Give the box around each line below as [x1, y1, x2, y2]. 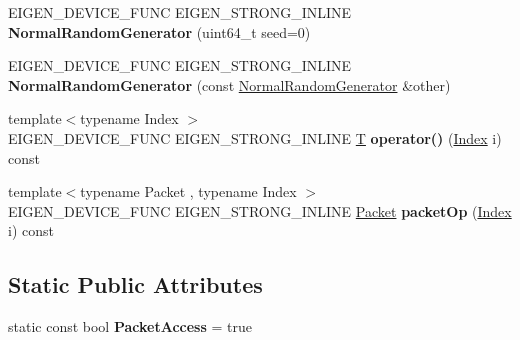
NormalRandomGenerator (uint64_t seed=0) [8, 21, 311, 42]
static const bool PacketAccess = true [8, 316, 252, 337]
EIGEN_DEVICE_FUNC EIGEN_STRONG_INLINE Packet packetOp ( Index [8, 200, 512, 221]
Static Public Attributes [8, 269, 263, 300]
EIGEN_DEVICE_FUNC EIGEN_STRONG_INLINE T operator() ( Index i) [8, 127, 502, 148]
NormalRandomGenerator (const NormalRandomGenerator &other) [8, 74, 451, 95]
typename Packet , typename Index [80, 181, 297, 202]
